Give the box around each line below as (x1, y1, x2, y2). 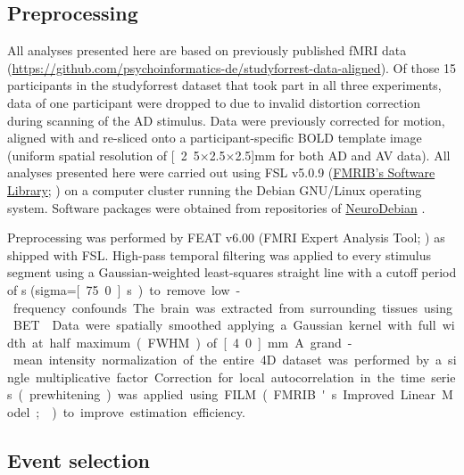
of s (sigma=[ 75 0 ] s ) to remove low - (7, 280, 241, 299)
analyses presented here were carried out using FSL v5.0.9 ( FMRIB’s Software (7, 163, 435, 182)
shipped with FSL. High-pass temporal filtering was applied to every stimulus (7, 245, 432, 264)
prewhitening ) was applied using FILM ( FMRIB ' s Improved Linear (29, 385, 435, 404)
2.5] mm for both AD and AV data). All (235, 145, 451, 164)
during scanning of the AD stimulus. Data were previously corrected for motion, (7, 111, 445, 129)
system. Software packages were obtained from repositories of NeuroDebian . (7, 198, 426, 217)
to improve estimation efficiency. (62, 403, 245, 422)
